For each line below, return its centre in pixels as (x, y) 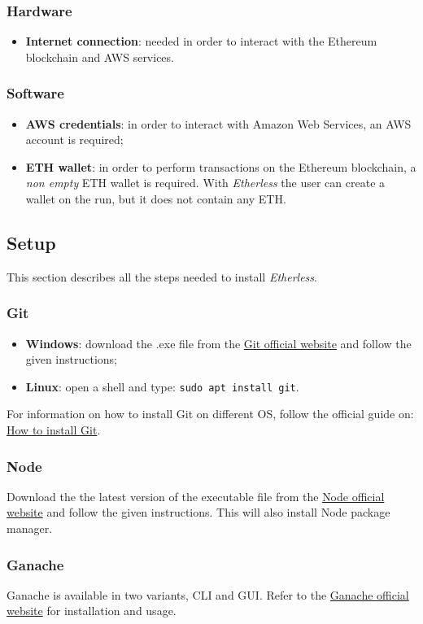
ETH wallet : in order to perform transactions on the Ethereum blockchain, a (221, 166)
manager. (30, 528)
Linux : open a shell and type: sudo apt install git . (162, 386)
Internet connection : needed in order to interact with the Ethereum (201, 41)
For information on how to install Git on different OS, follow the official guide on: (210, 414)
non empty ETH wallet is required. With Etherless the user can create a (205, 183)
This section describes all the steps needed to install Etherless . (162, 276)
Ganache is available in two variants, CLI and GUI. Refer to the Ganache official (208, 594)
